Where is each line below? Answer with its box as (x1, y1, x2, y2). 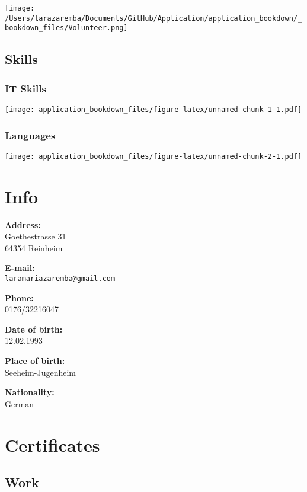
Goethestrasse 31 (5, 230, 66, 242)
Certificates (5, 432, 100, 456)
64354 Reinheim (5, 241, 63, 254)
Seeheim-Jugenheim (5, 366, 76, 378)
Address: (5, 218, 41, 231)
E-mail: (5, 261, 35, 274)
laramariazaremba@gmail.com (5, 274, 116, 283)
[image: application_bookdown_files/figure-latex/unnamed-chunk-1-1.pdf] (5, 105, 302, 114)
